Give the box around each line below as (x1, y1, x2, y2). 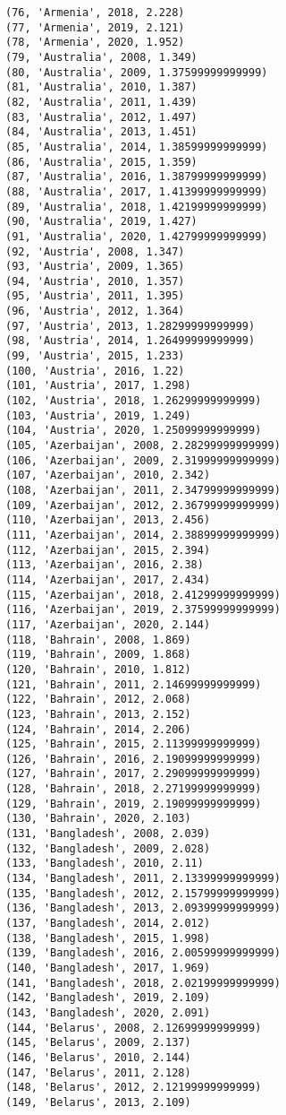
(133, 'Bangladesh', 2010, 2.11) (5, 857, 204, 870)
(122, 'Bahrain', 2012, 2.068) (5, 693, 191, 706)
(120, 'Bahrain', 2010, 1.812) (5, 662, 191, 676)
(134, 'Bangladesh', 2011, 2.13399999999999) (5, 872, 281, 886)
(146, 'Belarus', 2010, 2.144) (5, 1050, 191, 1064)
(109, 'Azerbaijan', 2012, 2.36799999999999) (5, 498, 281, 512)
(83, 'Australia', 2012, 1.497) (5, 110, 198, 124)
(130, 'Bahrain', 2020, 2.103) (5, 812, 191, 825)
